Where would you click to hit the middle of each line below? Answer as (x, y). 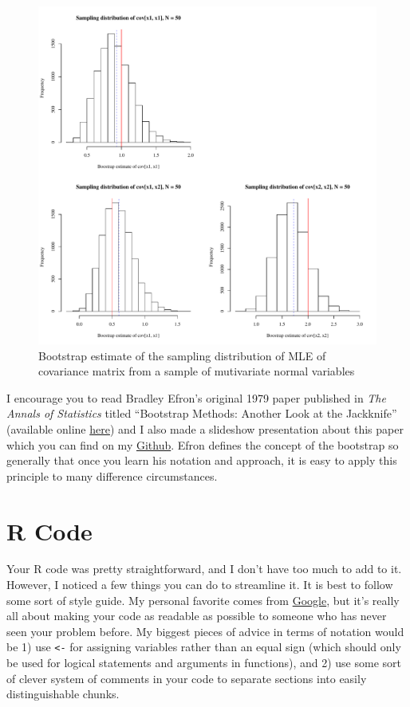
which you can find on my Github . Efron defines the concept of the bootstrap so (203, 444)
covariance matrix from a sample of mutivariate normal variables (197, 371)
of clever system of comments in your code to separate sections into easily (187, 678)
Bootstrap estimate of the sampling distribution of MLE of (182, 355)
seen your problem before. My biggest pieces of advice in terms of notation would (205, 631)
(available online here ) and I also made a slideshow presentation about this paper (205, 428)
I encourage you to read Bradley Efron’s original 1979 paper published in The (196, 397)
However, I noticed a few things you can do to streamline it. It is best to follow (200, 585)
